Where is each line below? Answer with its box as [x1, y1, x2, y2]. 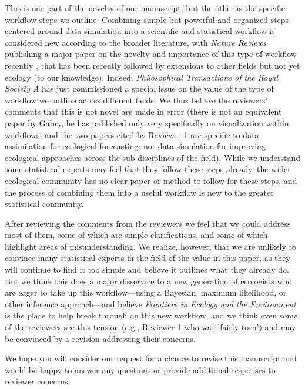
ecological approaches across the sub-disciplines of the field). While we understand [5, 151, 301, 163]
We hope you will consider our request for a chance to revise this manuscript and [5, 352, 297, 364]
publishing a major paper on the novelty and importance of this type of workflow [5, 48, 297, 60]
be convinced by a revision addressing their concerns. [5, 332, 196, 344]
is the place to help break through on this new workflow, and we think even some [5, 309, 298, 321]
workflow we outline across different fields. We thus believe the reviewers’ [5, 93, 268, 106]
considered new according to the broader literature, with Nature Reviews [5, 36, 266, 48]
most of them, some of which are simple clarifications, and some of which [5, 229, 268, 241]
